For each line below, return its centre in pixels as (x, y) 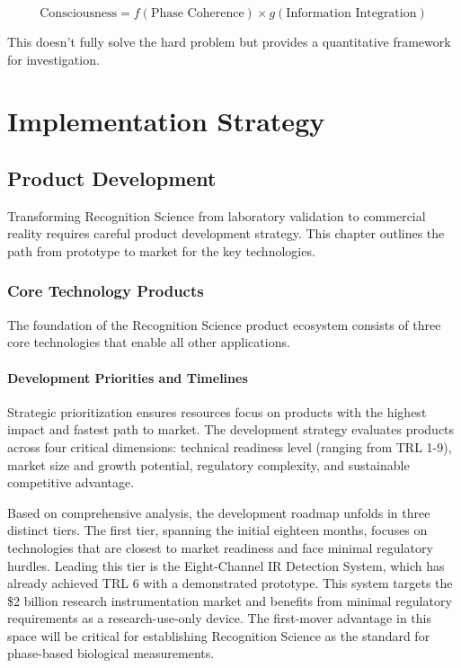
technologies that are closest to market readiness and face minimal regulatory (220, 547)
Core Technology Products (106, 291)
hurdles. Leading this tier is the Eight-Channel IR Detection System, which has (226, 565)
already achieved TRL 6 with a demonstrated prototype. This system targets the (230, 583)
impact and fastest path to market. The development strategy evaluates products (231, 429)
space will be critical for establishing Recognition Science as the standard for (219, 635)
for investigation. (53, 59)
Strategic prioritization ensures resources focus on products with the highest (217, 411)
